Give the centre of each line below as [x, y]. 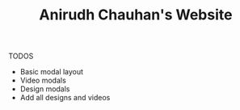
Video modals [43, 80]
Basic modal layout [51, 72]
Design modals [45, 89]
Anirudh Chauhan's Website [136, 15]
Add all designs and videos [65, 98]
